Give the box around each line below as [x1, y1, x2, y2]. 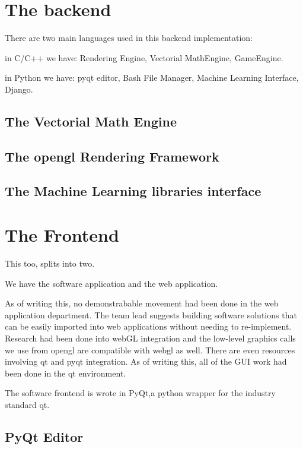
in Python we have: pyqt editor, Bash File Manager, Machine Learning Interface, [5, 71, 299, 84]
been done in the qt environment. [5, 366, 126, 379]
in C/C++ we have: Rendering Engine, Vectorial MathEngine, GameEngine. [5, 51, 283, 64]
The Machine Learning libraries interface [5, 182, 261, 200]
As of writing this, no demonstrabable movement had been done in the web [5, 297, 279, 309]
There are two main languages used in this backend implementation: [5, 31, 253, 44]
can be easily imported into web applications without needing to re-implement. [5, 320, 292, 333]
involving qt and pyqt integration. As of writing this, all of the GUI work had [5, 355, 287, 368]
